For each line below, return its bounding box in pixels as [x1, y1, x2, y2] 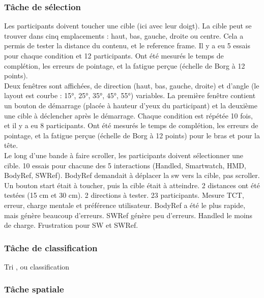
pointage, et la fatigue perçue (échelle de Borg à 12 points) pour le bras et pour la [4, 130, 260, 140]
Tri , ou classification [4, 261, 70, 272]
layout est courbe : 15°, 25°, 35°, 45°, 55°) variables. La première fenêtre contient [4, 90, 256, 101]
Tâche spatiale [4, 283, 64, 295]
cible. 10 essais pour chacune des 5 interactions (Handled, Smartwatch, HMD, [4, 160, 246, 170]
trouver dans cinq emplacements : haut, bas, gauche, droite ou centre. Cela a [4, 30, 244, 41]
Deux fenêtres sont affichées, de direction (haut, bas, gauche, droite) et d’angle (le [4, 80, 259, 91]
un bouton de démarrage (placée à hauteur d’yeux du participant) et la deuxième [4, 100, 257, 110]
